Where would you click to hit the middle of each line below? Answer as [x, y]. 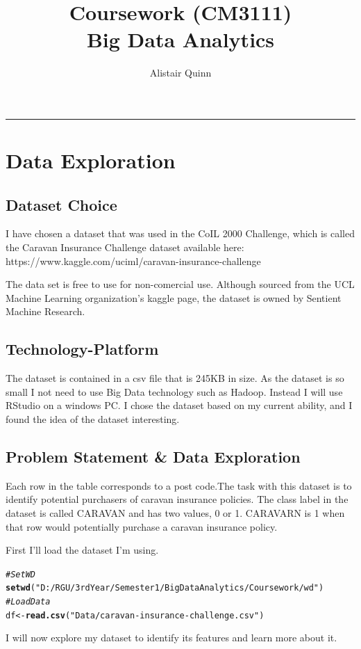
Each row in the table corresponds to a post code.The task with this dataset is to [179, 485]
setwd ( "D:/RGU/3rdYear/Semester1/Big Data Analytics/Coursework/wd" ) [165, 588]
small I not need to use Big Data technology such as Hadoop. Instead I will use [174, 391]
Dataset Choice [61, 204]
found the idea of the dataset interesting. [93, 419]
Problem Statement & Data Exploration [153, 457]
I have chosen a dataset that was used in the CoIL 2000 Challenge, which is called [180, 233]
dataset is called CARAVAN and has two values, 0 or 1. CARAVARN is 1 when [175, 513]
